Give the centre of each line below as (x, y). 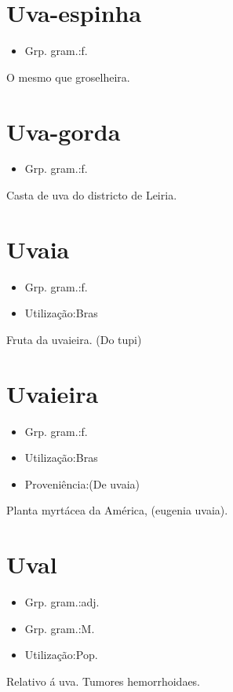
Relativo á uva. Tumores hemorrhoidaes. (104, 681)
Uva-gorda (64, 131)
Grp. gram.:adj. (62, 602)
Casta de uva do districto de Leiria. (92, 195)
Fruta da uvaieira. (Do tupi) (74, 339)
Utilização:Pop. (61, 655)
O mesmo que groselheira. (68, 77)
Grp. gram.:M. (60, 628)
